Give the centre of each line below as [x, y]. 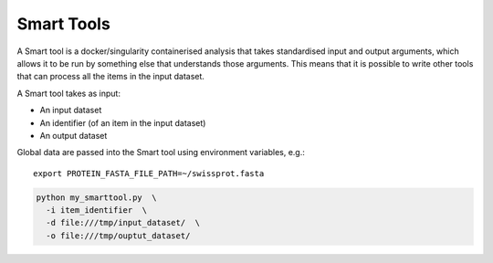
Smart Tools [64, 24]
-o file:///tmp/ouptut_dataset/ [118, 236]
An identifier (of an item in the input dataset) [123, 122]
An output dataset [73, 135]
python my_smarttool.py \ [96, 197]
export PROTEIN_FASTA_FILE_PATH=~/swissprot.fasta [149, 173]
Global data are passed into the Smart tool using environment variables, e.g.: [161, 153]
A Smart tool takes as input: [68, 93]
